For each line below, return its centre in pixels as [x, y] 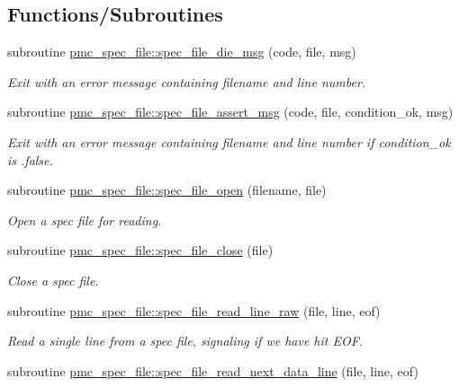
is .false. [30, 159]
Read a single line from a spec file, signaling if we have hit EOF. [185, 341]
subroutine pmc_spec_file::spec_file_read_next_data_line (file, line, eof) [213, 370]
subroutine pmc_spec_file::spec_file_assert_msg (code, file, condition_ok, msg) [230, 112]
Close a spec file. [53, 280]
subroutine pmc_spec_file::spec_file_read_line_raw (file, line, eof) [194, 310]
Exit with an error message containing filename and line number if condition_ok [229, 141]
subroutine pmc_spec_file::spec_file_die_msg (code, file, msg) [182, 52]
